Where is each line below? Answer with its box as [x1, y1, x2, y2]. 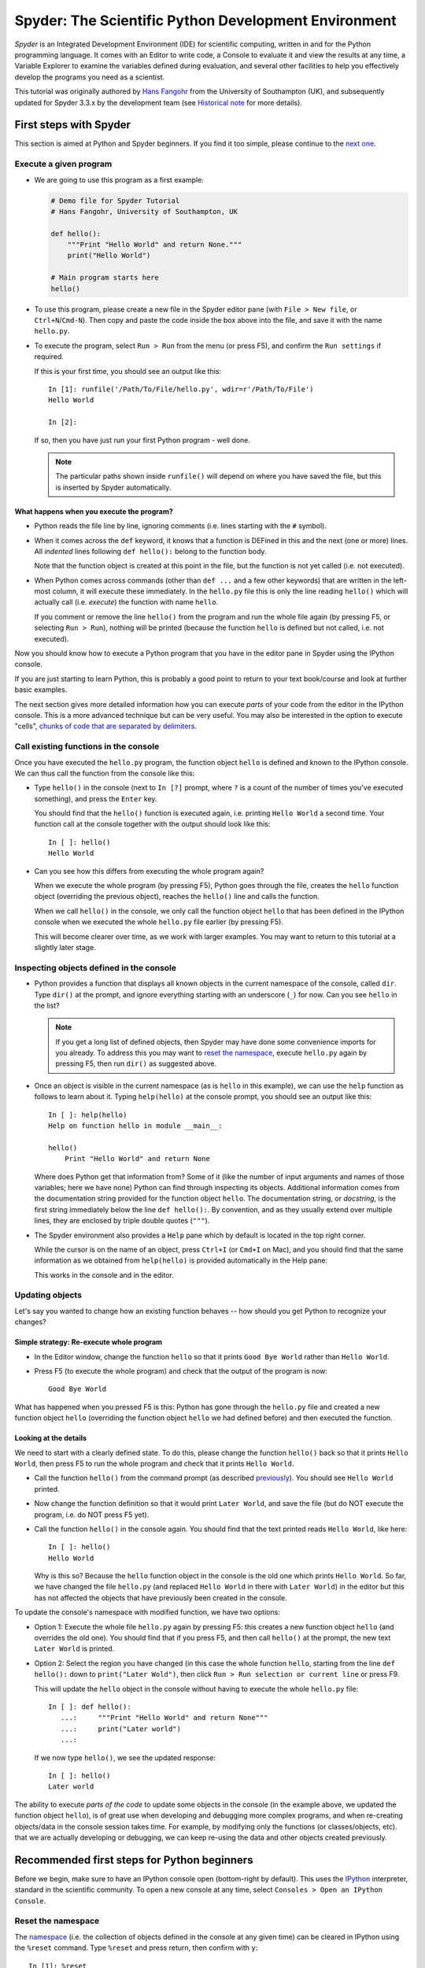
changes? [14, 1317, 46, 1326]
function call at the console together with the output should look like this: [34, 819, 271, 829]
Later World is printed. [34, 1644, 115, 1653]
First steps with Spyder [14, 118, 131, 131]
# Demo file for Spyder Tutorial [50, 196, 180, 205]
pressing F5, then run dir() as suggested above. [55, 1059, 217, 1068]
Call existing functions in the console [14, 741, 160, 752]
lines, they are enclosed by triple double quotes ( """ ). [34, 1216, 210, 1226]
